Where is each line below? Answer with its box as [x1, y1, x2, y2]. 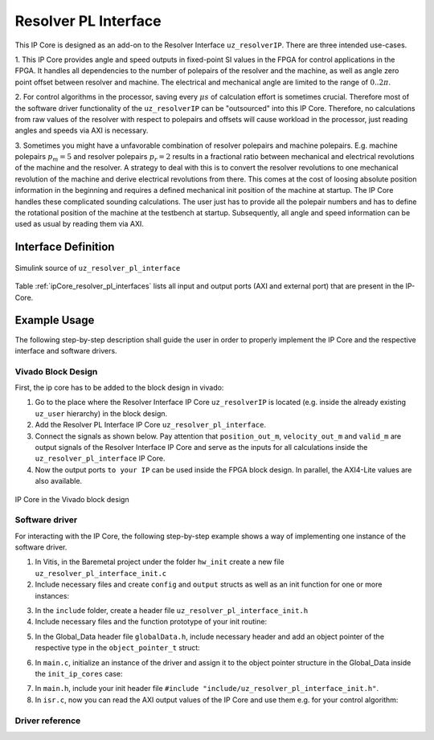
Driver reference [14, 715, 81, 726]
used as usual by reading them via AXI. [14, 219, 145, 229]
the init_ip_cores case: [35, 668, 124, 678]
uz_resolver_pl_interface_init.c [35, 569, 167, 578]
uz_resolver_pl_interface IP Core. [35, 454, 166, 464]
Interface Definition [14, 240, 115, 254]
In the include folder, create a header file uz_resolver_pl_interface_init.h [35, 606, 309, 615]
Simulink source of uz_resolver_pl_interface [14, 263, 181, 272]
